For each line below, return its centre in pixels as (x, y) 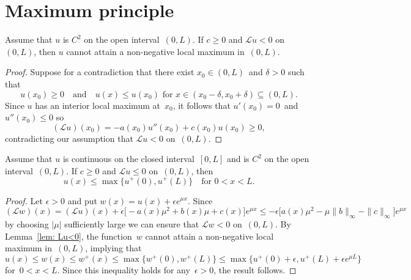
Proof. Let (24, 200)
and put (82, 200)
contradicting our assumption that (69, 138)
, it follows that (202, 105)
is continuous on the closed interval (128, 159)
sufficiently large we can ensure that (132, 224)
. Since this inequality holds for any (124, 269)
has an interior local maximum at (98, 105)
